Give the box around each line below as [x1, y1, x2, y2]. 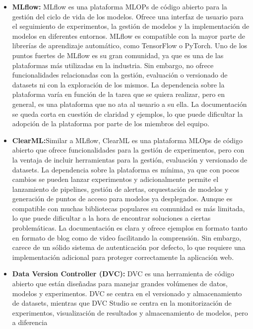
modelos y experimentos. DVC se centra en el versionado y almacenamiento [12, 288, 242, 298]
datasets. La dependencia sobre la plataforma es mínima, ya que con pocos [12, 164, 240, 174]
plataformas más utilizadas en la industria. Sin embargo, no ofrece [12, 60, 214, 70]
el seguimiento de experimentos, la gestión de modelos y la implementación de [12, 21, 250, 31]
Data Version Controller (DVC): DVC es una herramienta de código [12, 268, 234, 279]
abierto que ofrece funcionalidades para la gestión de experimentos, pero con [12, 145, 245, 155]
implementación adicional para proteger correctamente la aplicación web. [12, 251, 234, 262]
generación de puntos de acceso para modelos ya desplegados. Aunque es [12, 193, 233, 204]
